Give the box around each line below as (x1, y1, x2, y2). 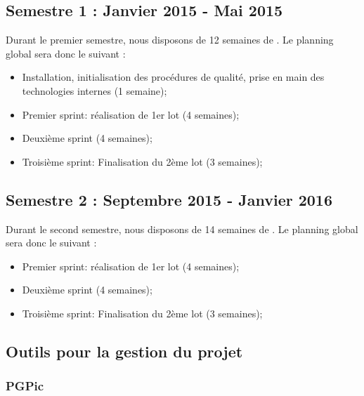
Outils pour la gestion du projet (6, 340, 243, 362)
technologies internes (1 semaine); (22, 83, 167, 98)
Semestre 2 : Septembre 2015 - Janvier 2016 (6, 188, 333, 210)
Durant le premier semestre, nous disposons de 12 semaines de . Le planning (6, 32, 334, 47)
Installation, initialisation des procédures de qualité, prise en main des (22, 70, 325, 84)
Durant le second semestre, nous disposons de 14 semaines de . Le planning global (6, 221, 358, 236)
